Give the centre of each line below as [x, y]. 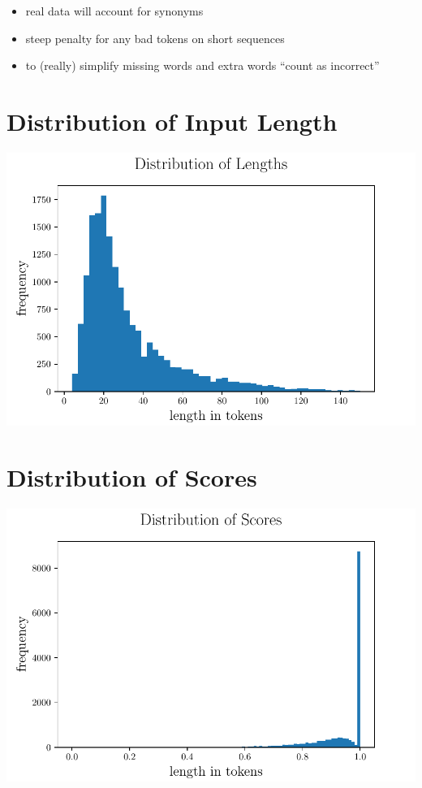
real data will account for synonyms [114, 11]
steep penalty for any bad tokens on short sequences [155, 38]
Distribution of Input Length [172, 121]
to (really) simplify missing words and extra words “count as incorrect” [202, 65]
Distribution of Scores [132, 476]
